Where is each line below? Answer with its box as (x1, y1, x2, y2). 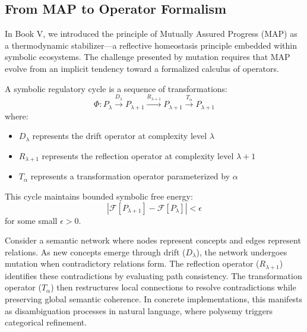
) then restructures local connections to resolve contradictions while (50, 281, 296, 293)
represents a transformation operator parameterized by (30, 170, 230, 182)
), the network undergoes (196, 245, 287, 258)
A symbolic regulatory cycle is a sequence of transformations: (5, 82, 228, 94)
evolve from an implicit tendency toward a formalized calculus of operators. (5, 62, 279, 74)
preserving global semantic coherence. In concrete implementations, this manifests (5, 293, 303, 305)
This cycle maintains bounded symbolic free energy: (5, 190, 193, 203)
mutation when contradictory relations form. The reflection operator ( (5, 257, 259, 270)
